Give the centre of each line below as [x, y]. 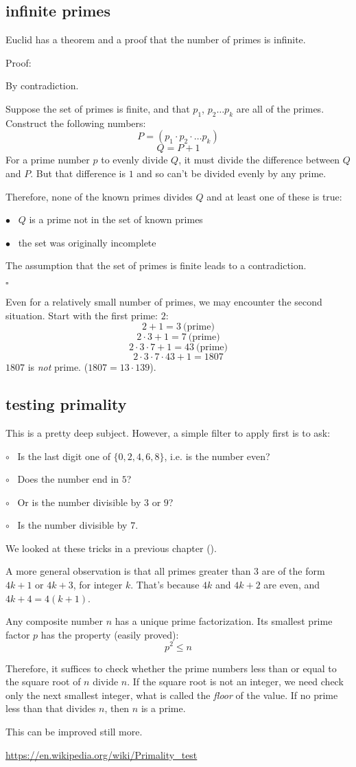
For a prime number [48, 160]
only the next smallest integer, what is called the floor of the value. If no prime [172, 695]
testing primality [66, 404]
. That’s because [165, 585]
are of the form [293, 571]
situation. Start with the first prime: [82, 315]
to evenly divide [134, 160]
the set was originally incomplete [87, 242]
